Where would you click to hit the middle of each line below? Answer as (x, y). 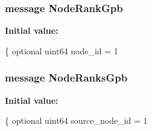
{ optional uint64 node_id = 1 (62, 50)
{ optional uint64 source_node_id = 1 (76, 120)
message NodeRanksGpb (66, 78)
